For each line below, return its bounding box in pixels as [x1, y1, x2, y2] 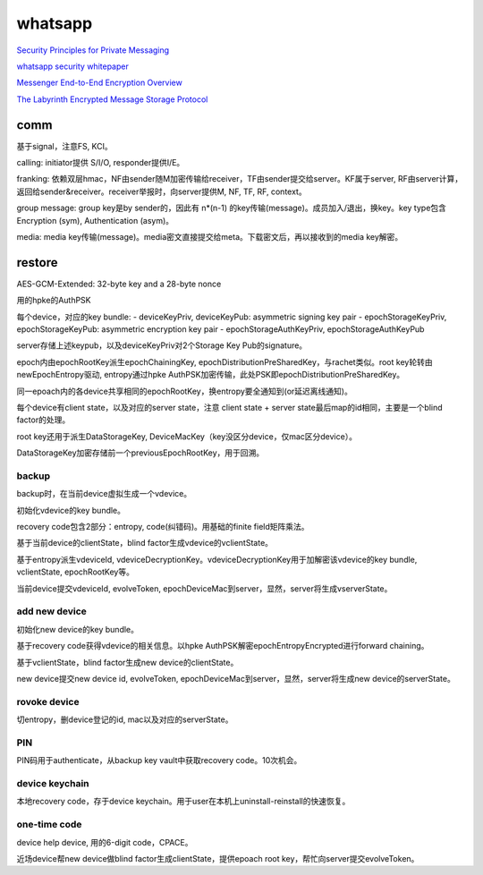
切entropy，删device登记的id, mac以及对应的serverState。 [16, 714, 233, 725]
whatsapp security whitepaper [16, 61, 129, 72]
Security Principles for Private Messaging [16, 45, 170, 55]
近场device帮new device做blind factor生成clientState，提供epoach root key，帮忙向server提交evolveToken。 [16, 853, 419, 863]
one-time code [16, 819, 82, 831]
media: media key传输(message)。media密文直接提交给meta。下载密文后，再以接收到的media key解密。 [16, 231, 403, 242]
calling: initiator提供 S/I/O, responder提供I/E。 [16, 157, 185, 168]
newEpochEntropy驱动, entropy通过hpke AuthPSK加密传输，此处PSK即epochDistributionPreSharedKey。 [16, 370, 405, 380]
